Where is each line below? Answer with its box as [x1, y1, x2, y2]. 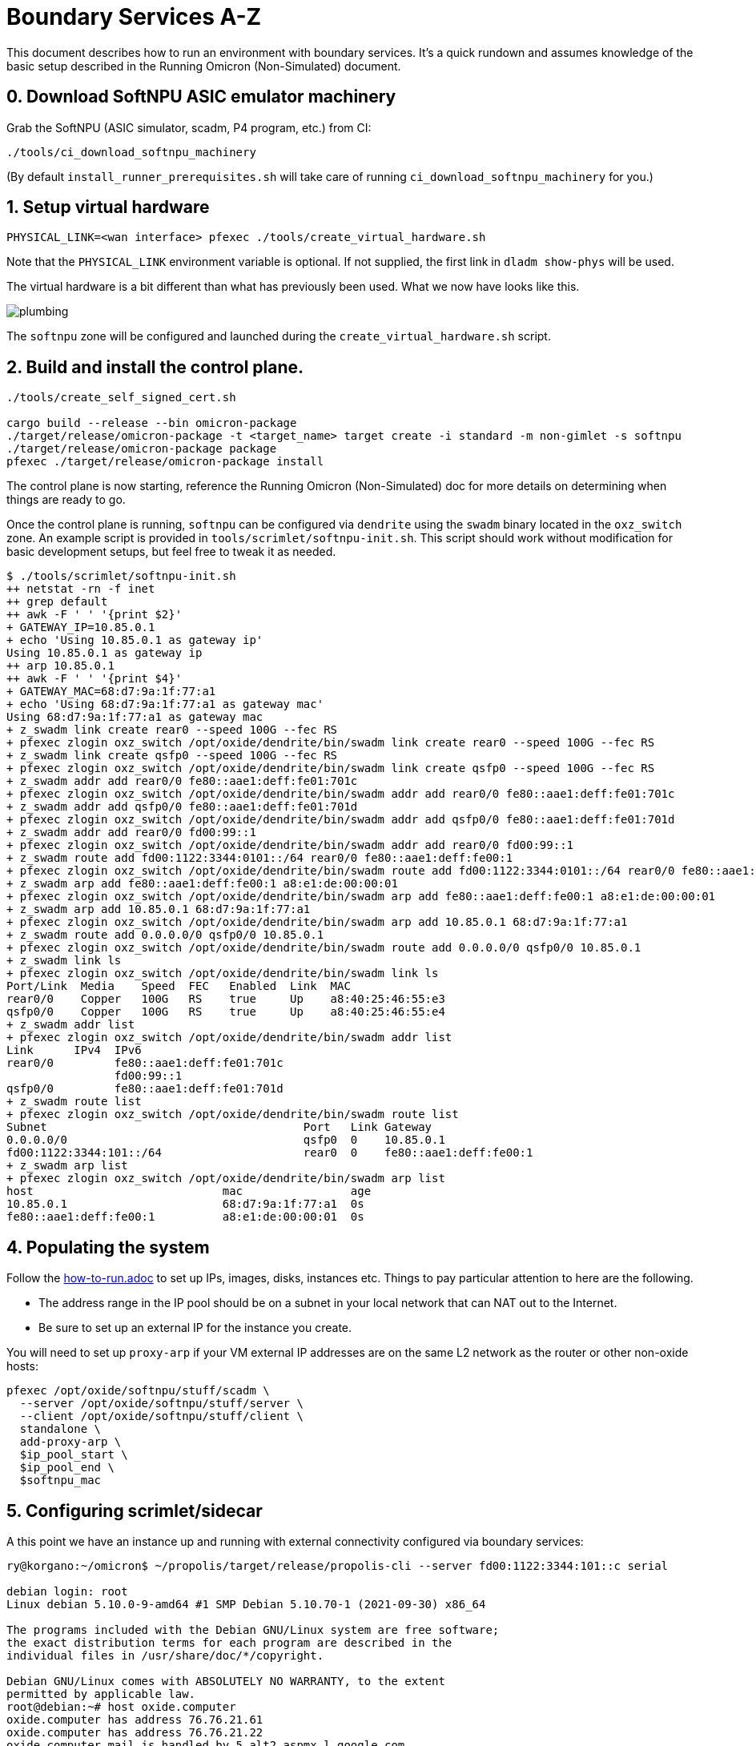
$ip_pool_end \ [19, 1461, 115, 1474]
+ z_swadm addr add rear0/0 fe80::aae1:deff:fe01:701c [6, 774, 358, 788]
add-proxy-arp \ [19, 1435, 122, 1449]
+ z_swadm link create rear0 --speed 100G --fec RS [6, 723, 338, 737]
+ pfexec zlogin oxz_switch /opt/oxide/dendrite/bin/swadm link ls [6, 967, 439, 980]
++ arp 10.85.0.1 [6, 659, 115, 673]
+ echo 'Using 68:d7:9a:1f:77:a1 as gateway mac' [6, 698, 324, 711]
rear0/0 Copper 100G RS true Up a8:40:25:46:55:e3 [6, 992, 445, 1006]
